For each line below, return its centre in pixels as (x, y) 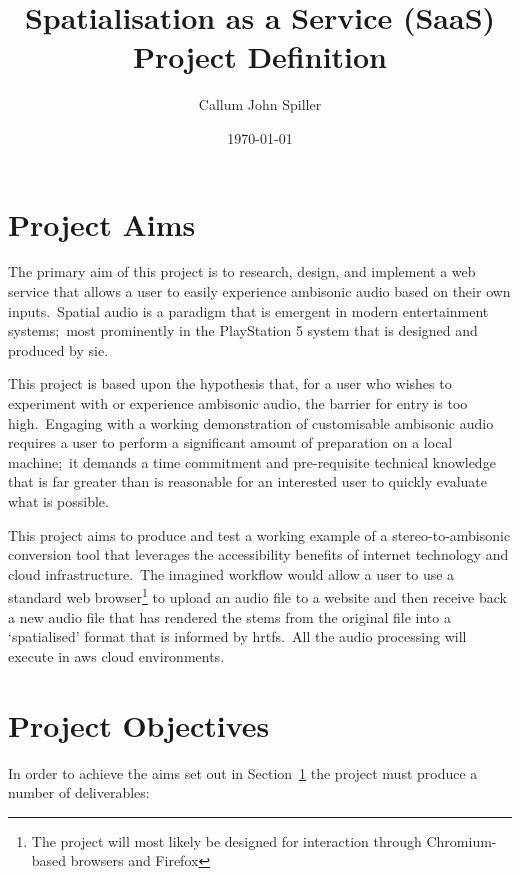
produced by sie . (58, 349)
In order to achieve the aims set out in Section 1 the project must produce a (243, 772)
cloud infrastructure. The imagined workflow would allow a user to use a (231, 573)
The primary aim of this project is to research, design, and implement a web (242, 271)
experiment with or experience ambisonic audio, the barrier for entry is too (238, 403)
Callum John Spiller (260, 104)
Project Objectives (139, 724)
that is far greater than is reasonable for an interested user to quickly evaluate (247, 481)
